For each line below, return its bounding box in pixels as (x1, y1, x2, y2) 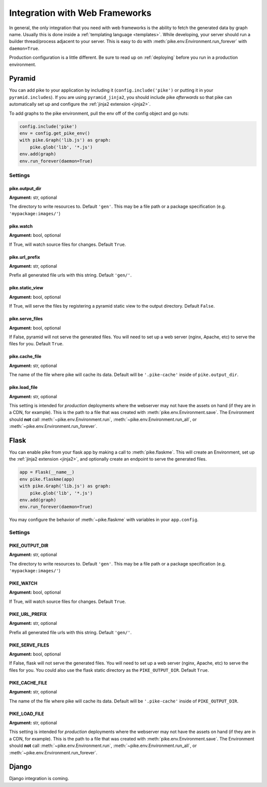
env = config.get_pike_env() (19, 130, 90, 136)
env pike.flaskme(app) (19, 476, 75, 482)
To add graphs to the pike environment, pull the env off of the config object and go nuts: (9, 110, 189, 116)
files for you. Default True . (9, 341, 64, 347)
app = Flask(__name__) (19, 469, 75, 475)
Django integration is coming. (9, 776, 69, 782)
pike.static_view (9, 285, 44, 291)
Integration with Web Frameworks (9, 7, 152, 18)
